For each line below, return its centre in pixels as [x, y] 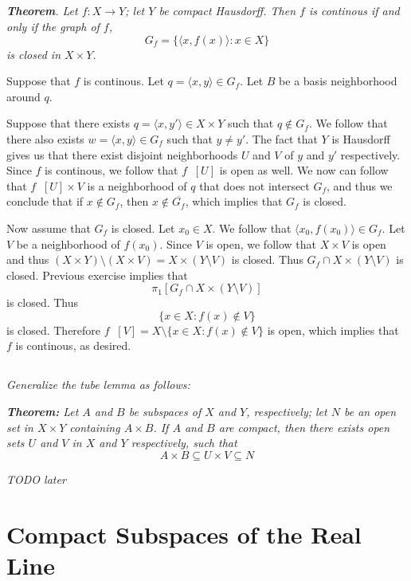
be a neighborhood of [68, 243]
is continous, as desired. [73, 345]
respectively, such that [184, 443]
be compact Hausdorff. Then [227, 11]
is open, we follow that [261, 243]
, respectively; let [287, 412]
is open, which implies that [333, 330]
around [23, 96]
